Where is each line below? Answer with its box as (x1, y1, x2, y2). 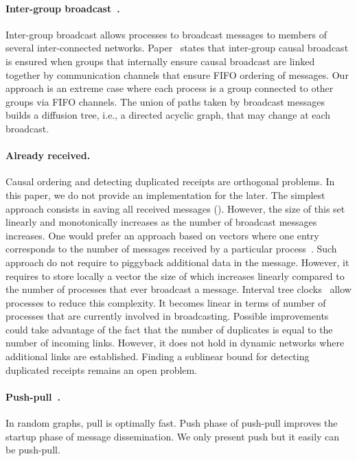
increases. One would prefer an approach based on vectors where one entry (5, 228, 319, 242)
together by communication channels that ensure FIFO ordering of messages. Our (5, 67, 349, 82)
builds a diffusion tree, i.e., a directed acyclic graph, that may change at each (5, 108, 331, 122)
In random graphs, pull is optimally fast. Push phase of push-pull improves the (5, 416, 338, 430)
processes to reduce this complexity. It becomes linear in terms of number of (5, 295, 326, 309)
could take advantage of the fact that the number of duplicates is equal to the (5, 322, 333, 336)
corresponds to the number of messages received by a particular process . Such (5, 241, 337, 256)
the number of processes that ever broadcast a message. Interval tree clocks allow (5, 282, 352, 296)
